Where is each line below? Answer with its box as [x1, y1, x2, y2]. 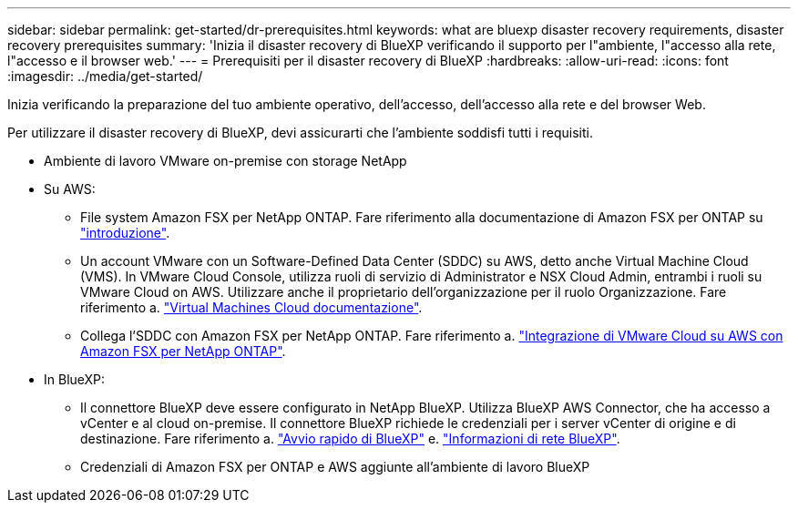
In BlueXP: [44, 372, 106, 387]
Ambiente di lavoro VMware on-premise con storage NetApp [44, 153, 407, 168]
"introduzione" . [80, 225, 170, 240]
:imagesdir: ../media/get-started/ [7, 68, 203, 84]
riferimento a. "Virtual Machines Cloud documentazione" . [80, 300, 423, 315]
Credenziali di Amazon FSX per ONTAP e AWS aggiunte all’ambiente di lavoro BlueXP [80, 459, 590, 474]
